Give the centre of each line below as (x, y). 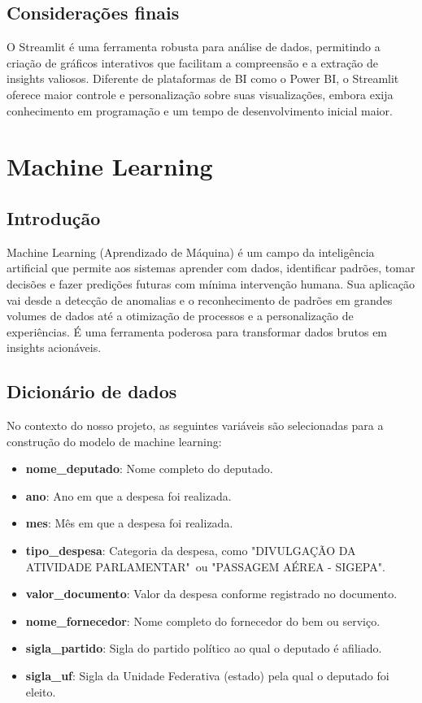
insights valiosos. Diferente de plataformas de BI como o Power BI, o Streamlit (203, 78)
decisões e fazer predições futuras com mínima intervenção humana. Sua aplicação (211, 283)
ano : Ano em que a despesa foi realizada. (128, 495)
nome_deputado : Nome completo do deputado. (149, 469)
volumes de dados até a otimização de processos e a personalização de (180, 316)
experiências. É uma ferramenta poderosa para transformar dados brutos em (197, 331)
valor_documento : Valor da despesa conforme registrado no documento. (211, 594)
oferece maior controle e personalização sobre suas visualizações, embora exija (200, 94)
